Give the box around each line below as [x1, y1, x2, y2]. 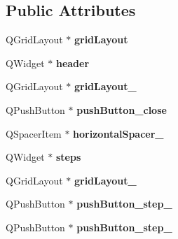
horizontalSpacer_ [73, 126, 164, 140]
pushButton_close [76, 102, 167, 117]
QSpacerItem [6, 126, 62, 140]
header [55, 55, 90, 70]
